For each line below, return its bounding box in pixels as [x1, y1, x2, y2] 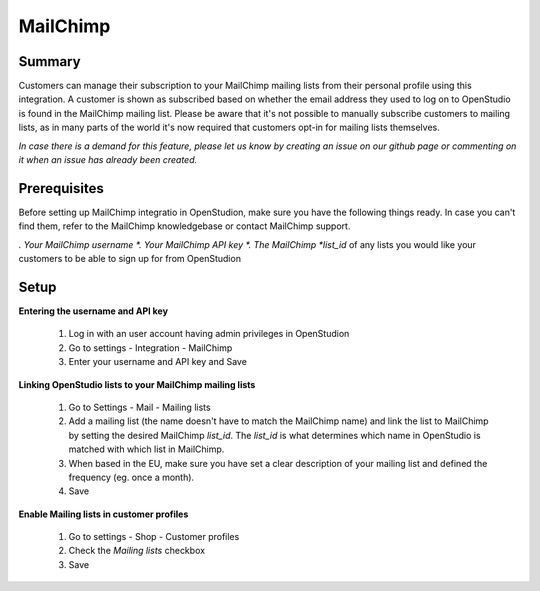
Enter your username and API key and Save [68, 356, 247, 368]
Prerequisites [18, 180, 104, 197]
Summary [18, 53, 81, 70]
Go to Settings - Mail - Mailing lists [68, 401, 211, 413]
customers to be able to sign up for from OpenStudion [18, 253, 242, 265]
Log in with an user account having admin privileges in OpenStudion [68, 328, 350, 340]
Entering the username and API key [18, 305, 169, 317]
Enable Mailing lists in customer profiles [18, 508, 189, 520]
